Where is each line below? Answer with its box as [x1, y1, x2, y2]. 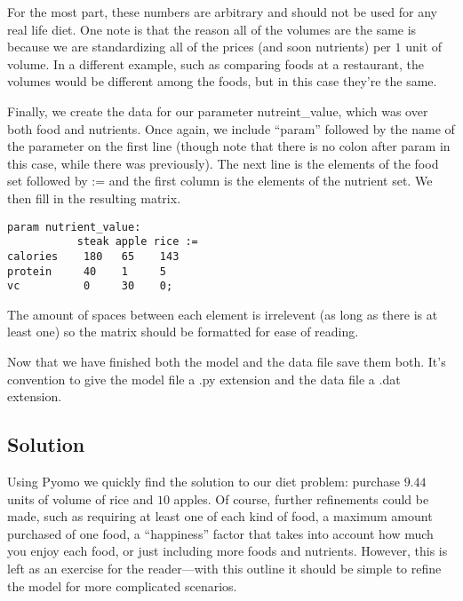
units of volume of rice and [7, 489, 154, 508]
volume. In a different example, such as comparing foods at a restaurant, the [7, 54, 425, 73]
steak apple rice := [76, 235, 198, 249]
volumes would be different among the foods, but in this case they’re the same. [7, 72, 437, 91]
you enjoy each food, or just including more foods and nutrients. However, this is [7, 542, 448, 560]
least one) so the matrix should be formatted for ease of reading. [7, 322, 359, 341]
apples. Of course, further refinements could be [173, 489, 429, 508]
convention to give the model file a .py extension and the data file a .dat [7, 369, 401, 388]
